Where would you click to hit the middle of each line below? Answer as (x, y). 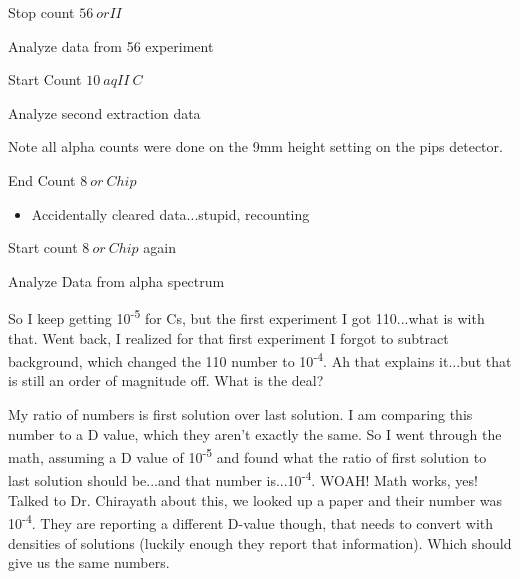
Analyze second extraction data (104, 112)
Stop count (41, 12)
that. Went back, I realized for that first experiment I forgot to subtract (228, 337)
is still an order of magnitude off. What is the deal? (166, 380)
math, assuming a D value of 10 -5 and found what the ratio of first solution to (247, 455)
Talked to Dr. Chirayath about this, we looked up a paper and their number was (255, 499)
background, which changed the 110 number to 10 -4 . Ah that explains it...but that (260, 359)
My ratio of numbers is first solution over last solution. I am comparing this (240, 414)
